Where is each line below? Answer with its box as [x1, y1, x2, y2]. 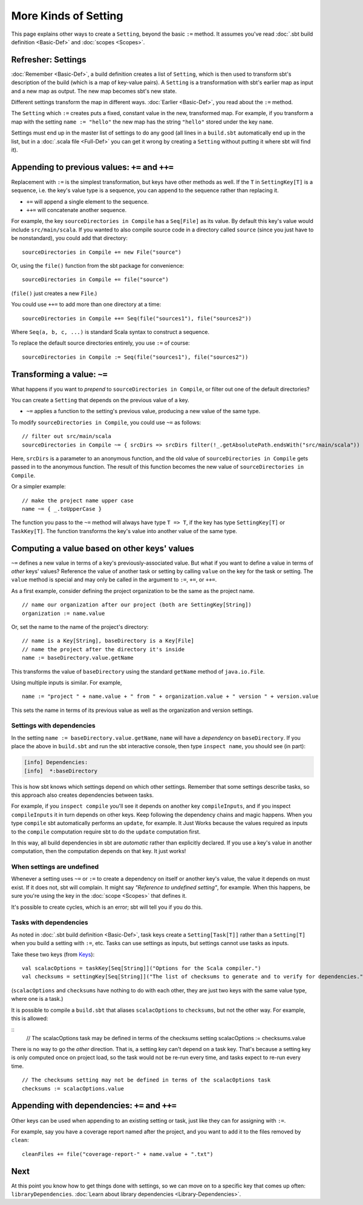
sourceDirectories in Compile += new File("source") [22, 248, 181, 256]
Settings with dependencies [11, 722, 96, 730]
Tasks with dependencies [11, 918, 88, 927]
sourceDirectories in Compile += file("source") [22, 276, 169, 283]
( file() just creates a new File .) [11, 290, 97, 297]
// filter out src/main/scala [22, 433, 112, 440]
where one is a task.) [11, 995, 64, 1003]
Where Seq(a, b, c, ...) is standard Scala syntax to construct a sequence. [11, 328, 210, 336]
